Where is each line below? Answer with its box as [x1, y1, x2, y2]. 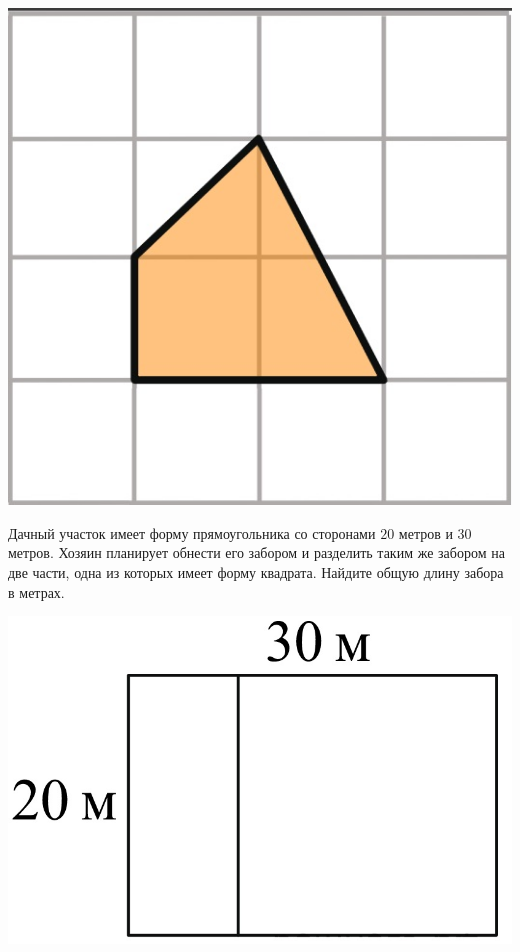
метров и [398, 522, 453, 543]
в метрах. [8, 581, 65, 602]
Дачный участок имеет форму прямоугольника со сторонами [8, 522, 376, 543]
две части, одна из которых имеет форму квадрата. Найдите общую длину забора [8, 562, 504, 583]
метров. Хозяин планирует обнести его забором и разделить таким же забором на [8, 542, 505, 563]
